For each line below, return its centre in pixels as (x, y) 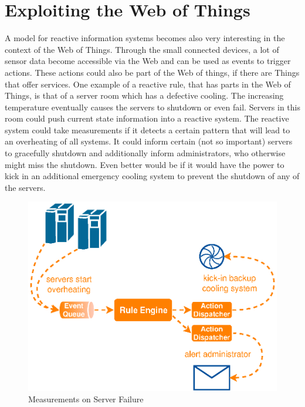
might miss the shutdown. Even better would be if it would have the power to (145, 164)
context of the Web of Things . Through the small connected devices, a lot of (142, 49)
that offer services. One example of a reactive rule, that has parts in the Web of (148, 84)
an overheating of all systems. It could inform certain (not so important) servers (149, 141)
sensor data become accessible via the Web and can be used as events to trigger (148, 61)
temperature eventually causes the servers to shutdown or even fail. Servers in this (152, 107)
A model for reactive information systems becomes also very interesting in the (145, 38)
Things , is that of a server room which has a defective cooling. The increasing (144, 95)
